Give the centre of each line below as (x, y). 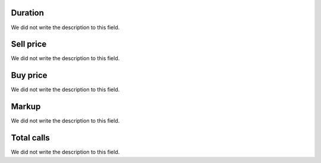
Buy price (29, 75)
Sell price (29, 44)
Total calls (30, 138)
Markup (26, 107)
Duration (28, 13)
